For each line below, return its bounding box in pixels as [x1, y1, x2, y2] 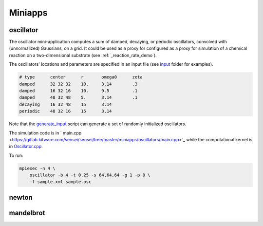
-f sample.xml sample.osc [29, 179, 92, 185]
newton [9, 193, 33, 202]
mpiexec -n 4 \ [19, 166, 56, 171]
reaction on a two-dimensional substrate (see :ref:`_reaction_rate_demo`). [9, 52, 157, 58]
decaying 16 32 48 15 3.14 [19, 101, 112, 107]
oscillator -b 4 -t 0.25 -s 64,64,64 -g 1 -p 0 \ [29, 172, 150, 178]
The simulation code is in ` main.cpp [9, 130, 82, 136]
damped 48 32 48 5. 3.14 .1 [19, 95, 138, 100]
